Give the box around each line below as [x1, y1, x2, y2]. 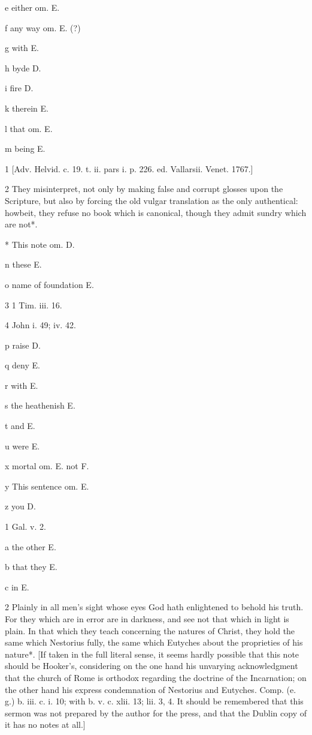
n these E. [5, 258, 42, 271]
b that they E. [5, 560, 57, 573]
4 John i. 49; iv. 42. [5, 319, 76, 331]
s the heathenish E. [5, 399, 75, 412]
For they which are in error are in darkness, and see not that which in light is [5, 613, 289, 625]
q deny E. [5, 359, 40, 371]
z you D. [5, 500, 36, 512]
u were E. [5, 439, 40, 452]
